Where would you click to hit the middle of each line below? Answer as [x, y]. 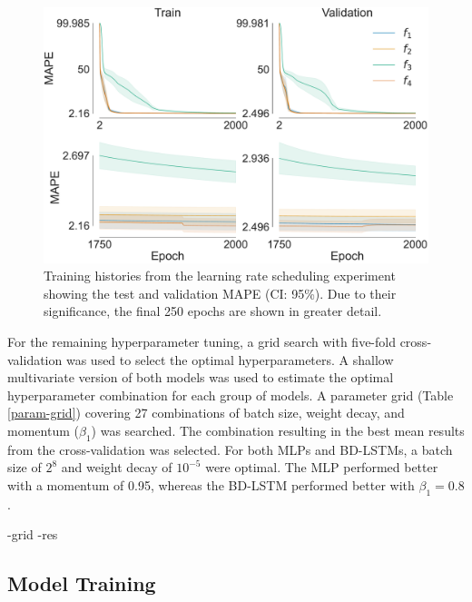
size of [25, 467]
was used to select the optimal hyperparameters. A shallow [230, 359]
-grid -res [33, 534]
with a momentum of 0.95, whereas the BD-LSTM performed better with [211, 484]
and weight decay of [117, 467]
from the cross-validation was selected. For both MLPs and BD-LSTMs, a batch [230, 449]
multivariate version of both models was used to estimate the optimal [201, 377]
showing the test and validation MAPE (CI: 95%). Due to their [220, 293]
